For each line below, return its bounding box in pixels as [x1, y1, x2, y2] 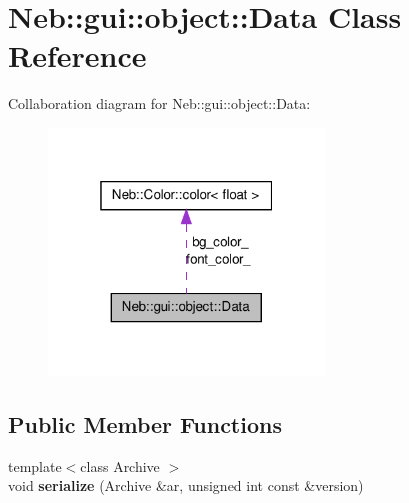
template [8, 455, 62, 476]
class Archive [80, 455, 160, 476]
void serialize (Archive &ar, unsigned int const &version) [8, 475, 364, 496]
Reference [8, 35, 147, 76]
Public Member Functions [8, 408, 282, 439]
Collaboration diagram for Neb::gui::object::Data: [8, 93, 311, 114]
